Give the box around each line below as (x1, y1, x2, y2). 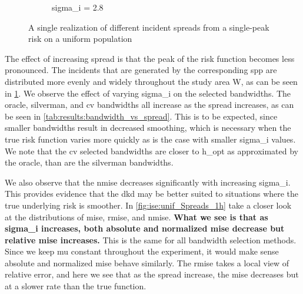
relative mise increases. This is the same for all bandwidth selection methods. (5, 233, 297, 246)
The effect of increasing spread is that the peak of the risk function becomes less (5, 52, 295, 64)
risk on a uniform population (28, 32, 132, 45)
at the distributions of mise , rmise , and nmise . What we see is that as (5, 210, 268, 223)
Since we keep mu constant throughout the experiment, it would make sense (5, 245, 279, 257)
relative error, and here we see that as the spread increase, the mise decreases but (5, 268, 299, 280)
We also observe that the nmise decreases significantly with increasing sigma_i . (5, 176, 291, 188)
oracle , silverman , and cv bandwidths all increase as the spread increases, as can (5, 98, 294, 111)
